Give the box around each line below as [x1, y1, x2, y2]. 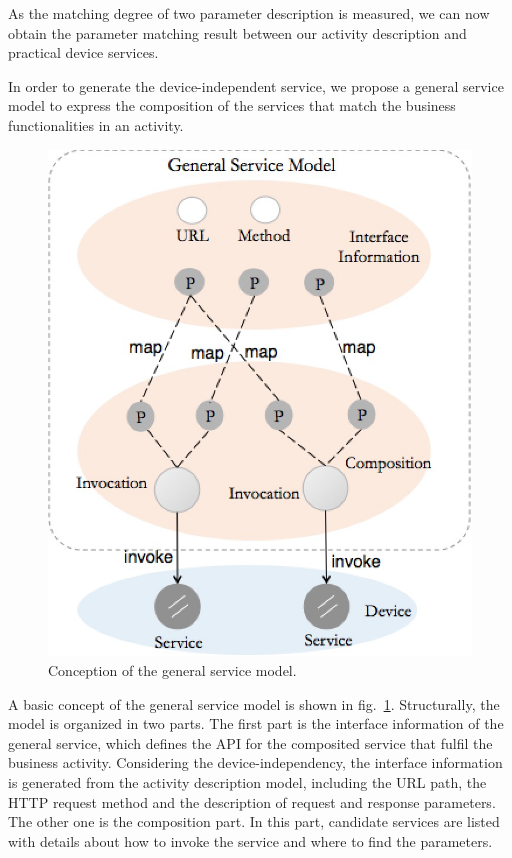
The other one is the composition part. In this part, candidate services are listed [8, 811, 500, 832]
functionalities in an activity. [8, 114, 184, 135]
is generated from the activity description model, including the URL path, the [8, 772, 487, 793]
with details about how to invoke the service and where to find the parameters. [8, 830, 493, 851]
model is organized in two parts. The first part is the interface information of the [8, 713, 504, 734]
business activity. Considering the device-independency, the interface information [8, 752, 503, 773]
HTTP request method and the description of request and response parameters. [8, 791, 496, 812]
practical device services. [8, 42, 159, 63]
